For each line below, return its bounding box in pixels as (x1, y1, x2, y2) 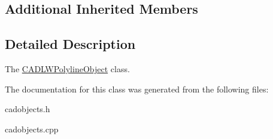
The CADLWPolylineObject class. (5, 62, 130, 75)
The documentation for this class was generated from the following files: (5, 82, 269, 95)
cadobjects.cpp (5, 122, 59, 135)
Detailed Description (5, 35, 136, 53)
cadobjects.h (5, 103, 50, 115)
